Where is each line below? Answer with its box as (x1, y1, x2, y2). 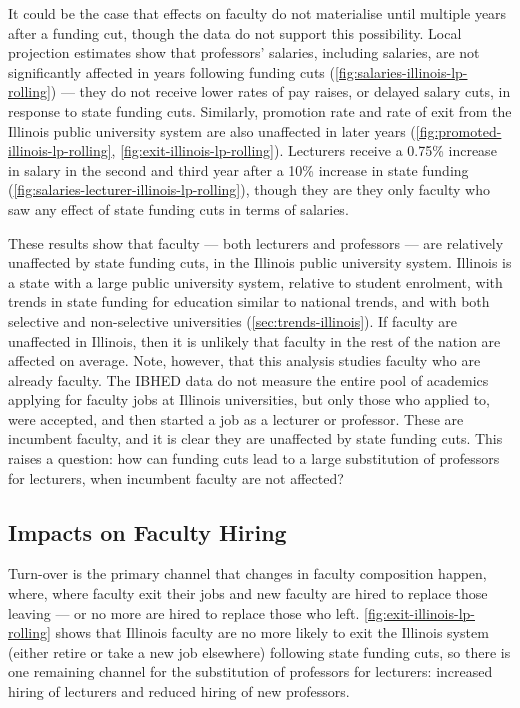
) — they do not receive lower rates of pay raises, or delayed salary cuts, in (50, 81, 511, 102)
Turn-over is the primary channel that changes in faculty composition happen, (8, 563, 487, 584)
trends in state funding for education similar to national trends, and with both (8, 291, 490, 312)
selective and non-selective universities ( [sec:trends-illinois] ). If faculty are (8, 310, 458, 331)
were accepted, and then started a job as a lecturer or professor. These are (8, 408, 464, 429)
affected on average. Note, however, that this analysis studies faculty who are (8, 350, 481, 371)
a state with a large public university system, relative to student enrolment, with (8, 271, 503, 292)
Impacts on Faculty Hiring (8, 516, 287, 547)
